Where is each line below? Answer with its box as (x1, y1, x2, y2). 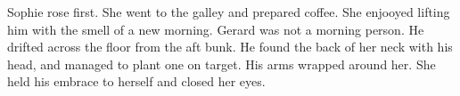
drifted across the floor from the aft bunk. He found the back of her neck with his (7, 37, 453, 56)
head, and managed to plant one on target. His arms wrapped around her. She (7, 54, 436, 73)
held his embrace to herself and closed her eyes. (7, 72, 266, 91)
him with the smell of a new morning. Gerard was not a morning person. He (7, 20, 424, 38)
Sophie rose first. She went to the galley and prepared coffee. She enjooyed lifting (7, 3, 450, 20)
